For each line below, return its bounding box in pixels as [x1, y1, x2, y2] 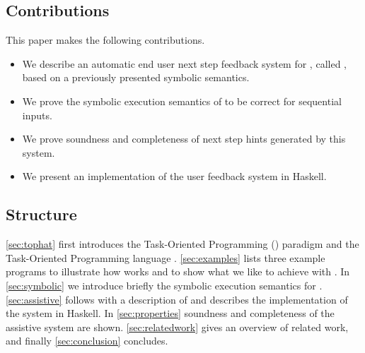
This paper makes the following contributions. [6, 32, 205, 47]
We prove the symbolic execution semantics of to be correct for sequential [22, 93, 342, 108]
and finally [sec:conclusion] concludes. [6, 333, 168, 348]
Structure [6, 203, 77, 225]
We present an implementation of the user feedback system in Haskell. [22, 169, 327, 184]
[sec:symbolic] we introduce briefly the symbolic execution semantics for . [6, 277, 323, 292]
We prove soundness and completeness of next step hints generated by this [22, 131, 346, 146]
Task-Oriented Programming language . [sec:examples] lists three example [6, 250, 325, 265]
